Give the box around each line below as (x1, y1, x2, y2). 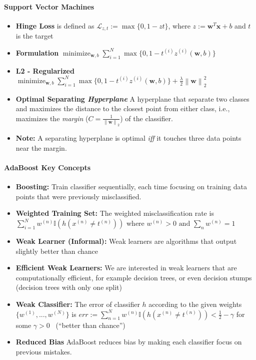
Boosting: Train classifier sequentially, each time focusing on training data (15, 181, 247, 192)
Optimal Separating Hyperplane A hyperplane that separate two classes (15, 93, 249, 104)
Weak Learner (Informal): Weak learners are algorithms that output (15, 236, 237, 246)
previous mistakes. (15, 346, 72, 356)
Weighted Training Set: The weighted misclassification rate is (15, 208, 214, 218)
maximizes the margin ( (15, 113, 88, 123)
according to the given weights (148, 298, 242, 309)
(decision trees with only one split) (15, 282, 122, 292)
